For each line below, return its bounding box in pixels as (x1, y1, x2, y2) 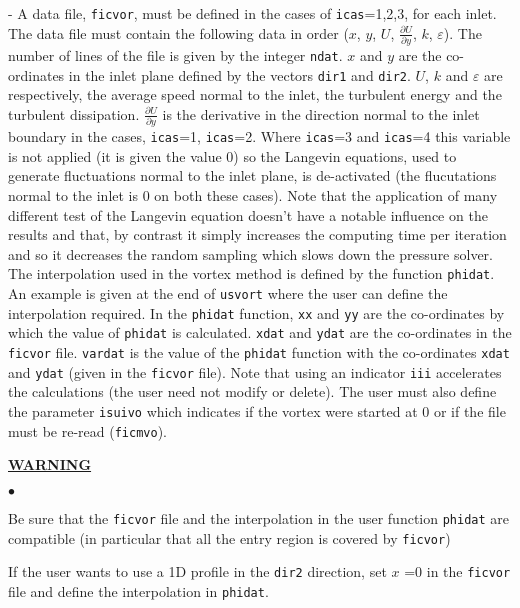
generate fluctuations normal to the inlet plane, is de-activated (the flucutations (8, 165, 497, 186)
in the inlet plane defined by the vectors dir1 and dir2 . (68, 64, 411, 85)
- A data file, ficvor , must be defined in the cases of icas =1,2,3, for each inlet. (8, 3, 497, 23)
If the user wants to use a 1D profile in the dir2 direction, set (8, 561, 387, 582)
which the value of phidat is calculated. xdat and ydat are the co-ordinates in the (8, 322, 512, 343)
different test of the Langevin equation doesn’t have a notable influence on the (8, 204, 488, 225)
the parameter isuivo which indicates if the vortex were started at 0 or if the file (8, 400, 506, 421)
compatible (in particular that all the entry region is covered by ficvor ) (8, 527, 451, 548)
